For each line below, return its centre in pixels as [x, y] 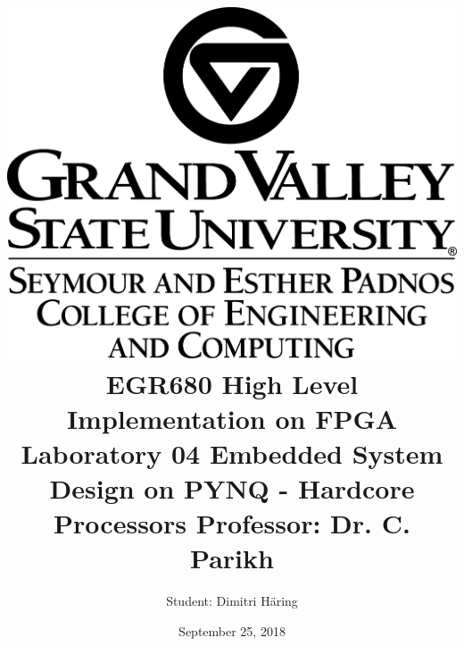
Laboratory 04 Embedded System [232, 453]
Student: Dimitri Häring [232, 601]
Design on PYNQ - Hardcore [232, 488]
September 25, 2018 [232, 630]
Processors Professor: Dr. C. [232, 523]
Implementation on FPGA [232, 418]
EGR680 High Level [232, 383]
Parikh [232, 558]
